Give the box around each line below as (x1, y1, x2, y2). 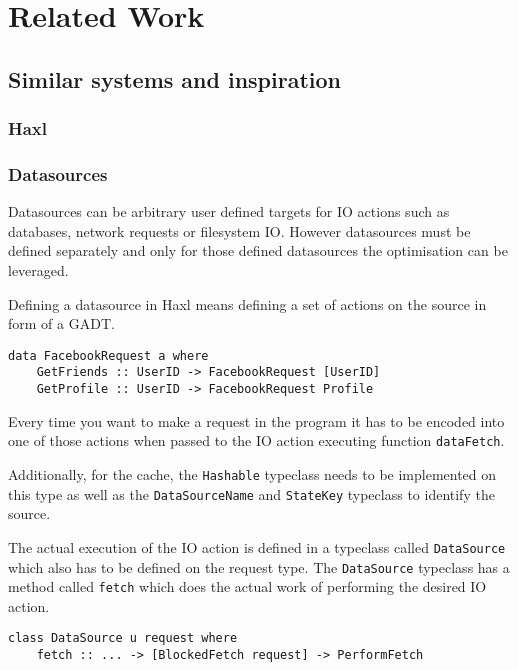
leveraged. (8, 260, 69, 280)
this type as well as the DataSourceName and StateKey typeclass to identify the (8, 483, 495, 504)
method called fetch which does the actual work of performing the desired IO (8, 576, 487, 597)
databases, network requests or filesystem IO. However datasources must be (8, 220, 471, 241)
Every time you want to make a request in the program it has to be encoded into (8, 410, 505, 431)
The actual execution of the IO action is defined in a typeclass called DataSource (8, 536, 506, 557)
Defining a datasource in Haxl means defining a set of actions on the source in (8, 293, 487, 314)
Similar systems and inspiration (8, 63, 341, 94)
